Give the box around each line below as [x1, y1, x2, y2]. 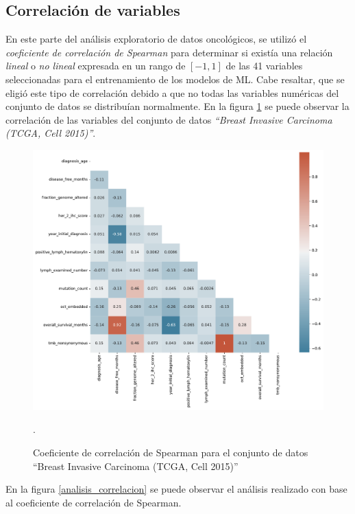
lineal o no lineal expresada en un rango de [5, 58, 186, 73]
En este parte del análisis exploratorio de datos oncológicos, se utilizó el [5, 32, 307, 46]
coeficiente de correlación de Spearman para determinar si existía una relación [5, 45, 333, 59]
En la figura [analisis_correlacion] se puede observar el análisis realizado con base [5, 482, 347, 496]
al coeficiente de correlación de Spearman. [5, 495, 182, 509]
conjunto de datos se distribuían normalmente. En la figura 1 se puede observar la [5, 99, 350, 113]
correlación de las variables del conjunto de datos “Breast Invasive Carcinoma [5, 112, 332, 126]
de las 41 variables [225, 58, 303, 73]
